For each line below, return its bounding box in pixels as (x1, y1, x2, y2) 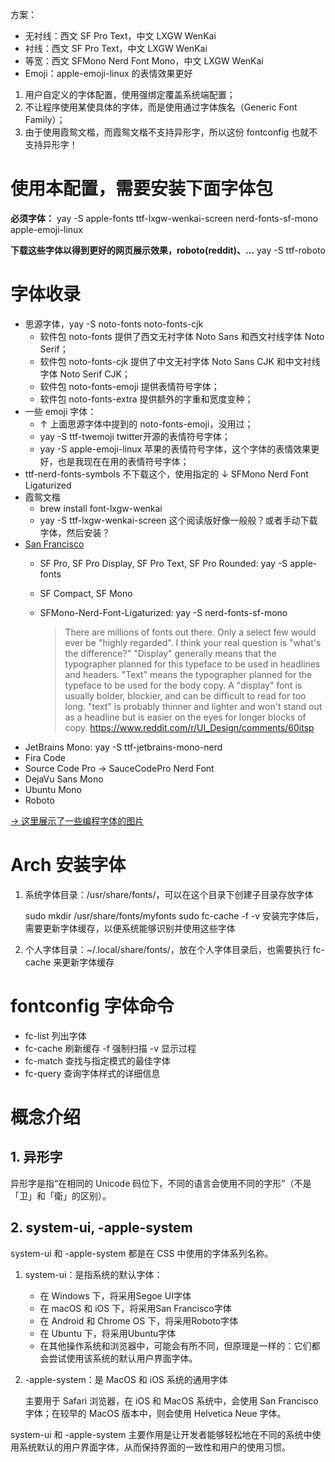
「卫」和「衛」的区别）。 (10, 1189, 112, 1202)
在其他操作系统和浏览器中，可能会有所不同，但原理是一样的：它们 (39, 1339, 312, 1352)
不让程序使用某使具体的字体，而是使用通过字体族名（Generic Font (24, 101, 298, 113)
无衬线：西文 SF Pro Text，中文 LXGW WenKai (24, 30, 217, 42)
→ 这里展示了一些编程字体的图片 (10, 814, 145, 827)
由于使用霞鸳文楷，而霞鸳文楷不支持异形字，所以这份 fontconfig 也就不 (24, 126, 318, 138)
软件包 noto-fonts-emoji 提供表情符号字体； (39, 380, 220, 392)
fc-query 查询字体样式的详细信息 (24, 1067, 161, 1079)
